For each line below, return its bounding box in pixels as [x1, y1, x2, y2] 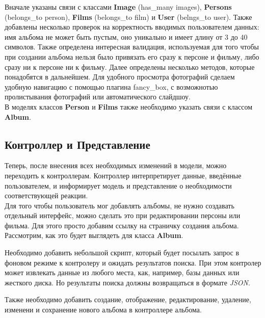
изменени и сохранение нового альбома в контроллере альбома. [5, 304, 202, 315]
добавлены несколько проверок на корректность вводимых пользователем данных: [5, 21, 259, 32]
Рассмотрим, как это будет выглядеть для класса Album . [5, 230, 183, 241]
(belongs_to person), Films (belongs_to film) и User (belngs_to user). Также [5, 11, 252, 22]
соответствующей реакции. [5, 190, 88, 201]
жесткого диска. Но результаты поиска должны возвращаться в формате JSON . [5, 277, 250, 287]
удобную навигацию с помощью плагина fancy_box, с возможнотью [5, 81, 218, 92]
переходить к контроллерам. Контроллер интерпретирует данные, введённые [5, 170, 242, 180]
